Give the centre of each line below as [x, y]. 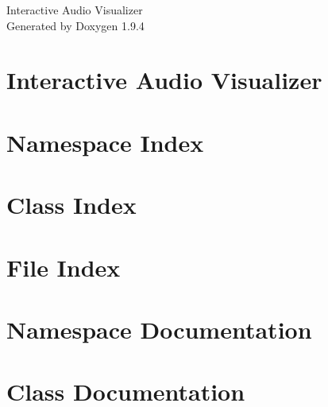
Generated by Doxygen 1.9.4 [75, 25]
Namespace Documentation [159, 329]
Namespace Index [105, 142]
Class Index [71, 205]
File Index [64, 267]
